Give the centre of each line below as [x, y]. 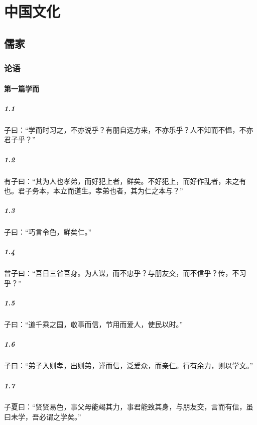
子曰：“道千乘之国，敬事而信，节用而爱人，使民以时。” [94, 324]
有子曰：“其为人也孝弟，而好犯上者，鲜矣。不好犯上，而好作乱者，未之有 [125, 181]
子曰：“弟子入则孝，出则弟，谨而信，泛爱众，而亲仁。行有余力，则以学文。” [129, 365]
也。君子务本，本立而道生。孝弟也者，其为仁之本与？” [94, 191]
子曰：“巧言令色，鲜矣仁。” [48, 232]
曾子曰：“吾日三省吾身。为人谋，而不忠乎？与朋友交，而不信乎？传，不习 [125, 273]
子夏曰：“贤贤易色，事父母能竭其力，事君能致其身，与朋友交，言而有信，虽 [129, 407]
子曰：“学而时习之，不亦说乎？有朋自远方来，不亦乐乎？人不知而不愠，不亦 [129, 129]
